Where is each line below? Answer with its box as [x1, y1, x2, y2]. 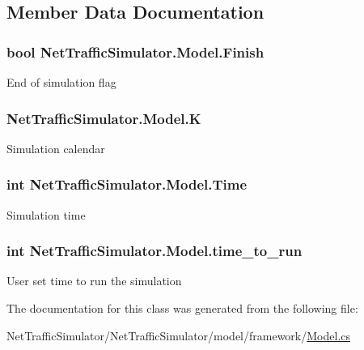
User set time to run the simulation [6, 272, 182, 289]
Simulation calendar [6, 139, 105, 156]
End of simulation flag [6, 74, 116, 90]
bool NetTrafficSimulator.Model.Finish [6, 41, 265, 62]
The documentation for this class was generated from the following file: [6, 300, 358, 317]
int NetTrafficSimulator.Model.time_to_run [6, 241, 303, 261]
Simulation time [6, 206, 86, 223]
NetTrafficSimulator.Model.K [6, 108, 201, 128]
